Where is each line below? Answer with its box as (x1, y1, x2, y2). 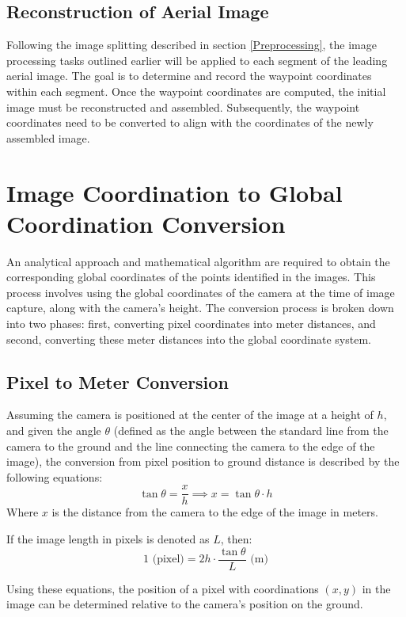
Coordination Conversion (6, 207, 286, 239)
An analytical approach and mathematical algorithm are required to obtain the (6, 253, 390, 269)
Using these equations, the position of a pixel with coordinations (6, 580, 319, 596)
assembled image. (6, 129, 90, 146)
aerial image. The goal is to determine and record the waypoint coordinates (6, 67, 372, 84)
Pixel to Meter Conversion (6, 369, 229, 394)
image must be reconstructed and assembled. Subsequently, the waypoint (6, 98, 360, 115)
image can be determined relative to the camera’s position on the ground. (6, 596, 363, 612)
